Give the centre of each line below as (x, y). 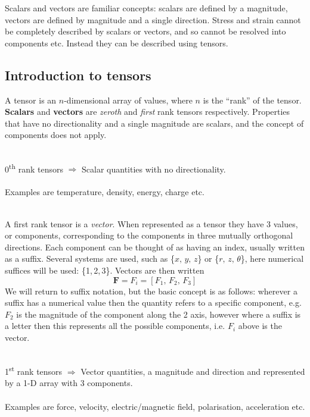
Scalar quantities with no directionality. (154, 169)
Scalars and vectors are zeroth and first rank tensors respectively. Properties (148, 112)
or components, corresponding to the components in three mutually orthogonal (149, 235)
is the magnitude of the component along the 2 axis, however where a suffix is (159, 314)
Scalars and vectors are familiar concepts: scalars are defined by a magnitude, (146, 8)
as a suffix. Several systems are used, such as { (90, 258)
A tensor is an (31, 100)
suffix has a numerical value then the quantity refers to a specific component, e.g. (153, 302)
